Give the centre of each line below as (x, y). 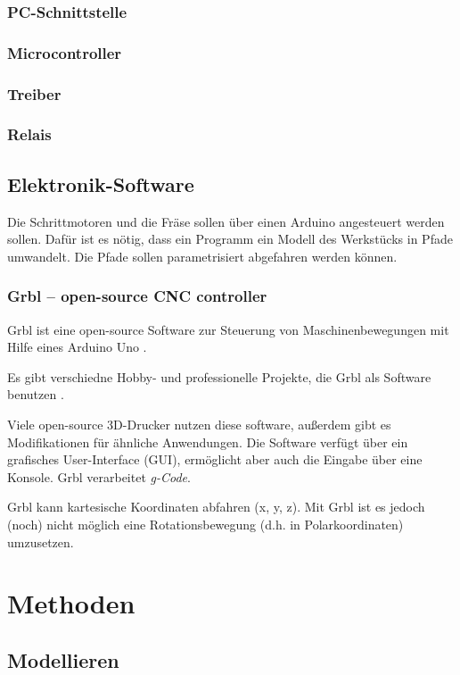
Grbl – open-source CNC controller (137, 296)
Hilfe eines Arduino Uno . (77, 347)
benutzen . (36, 394)
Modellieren (63, 659)
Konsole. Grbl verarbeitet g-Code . (99, 476)
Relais (29, 134)
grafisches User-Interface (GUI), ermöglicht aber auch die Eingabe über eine (215, 459)
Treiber (34, 93)
